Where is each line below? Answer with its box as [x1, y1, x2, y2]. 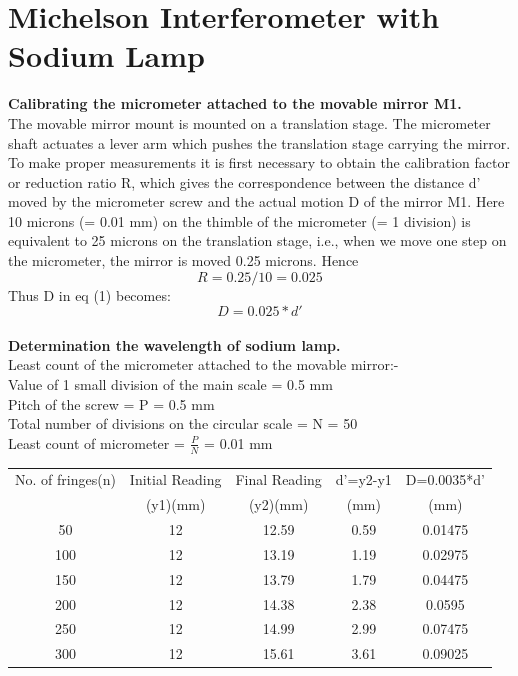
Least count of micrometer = [8, 432, 185, 453]
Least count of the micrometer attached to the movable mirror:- [8, 354, 399, 375]
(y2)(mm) [248, 494, 309, 515]
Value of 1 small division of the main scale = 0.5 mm [8, 374, 333, 395]
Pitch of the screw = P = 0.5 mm [8, 393, 215, 414]
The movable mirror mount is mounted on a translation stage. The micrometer [8, 112, 491, 133]
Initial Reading [129, 469, 222, 490]
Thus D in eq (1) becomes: [8, 284, 171, 305]
